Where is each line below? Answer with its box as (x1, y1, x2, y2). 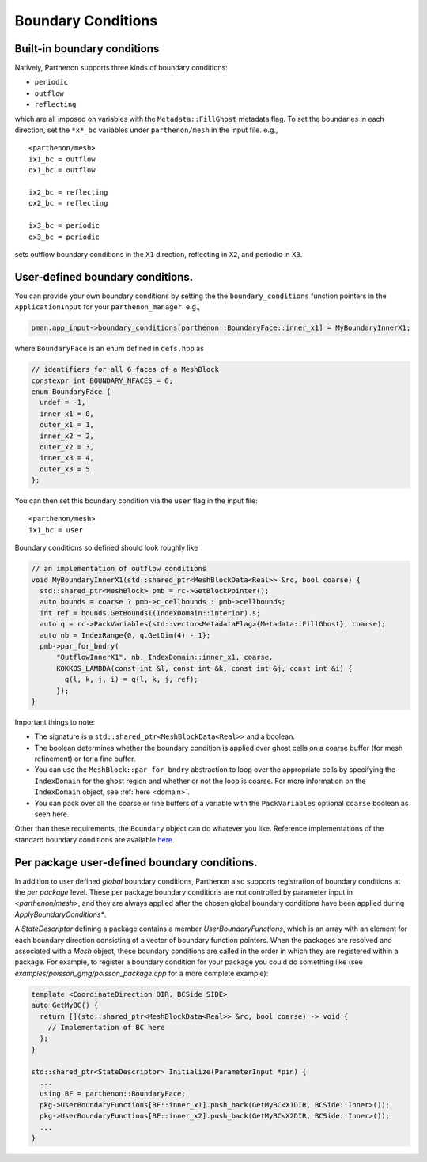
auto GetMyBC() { (31, 1001, 99, 1010)
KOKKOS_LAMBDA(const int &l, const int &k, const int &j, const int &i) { (56, 664, 353, 672)
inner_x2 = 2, (40, 431, 95, 441)
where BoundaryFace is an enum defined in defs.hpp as (14, 344, 205, 354)
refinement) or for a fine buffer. (34, 754, 136, 763)
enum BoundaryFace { (31, 387, 111, 396)
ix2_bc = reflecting (28, 187, 108, 197)
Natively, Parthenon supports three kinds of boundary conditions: (14, 63, 229, 73)
